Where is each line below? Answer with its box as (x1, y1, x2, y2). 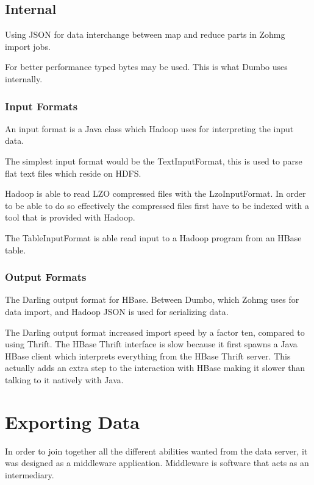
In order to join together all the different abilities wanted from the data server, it (5, 444, 308, 457)
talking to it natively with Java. (5, 373, 124, 386)
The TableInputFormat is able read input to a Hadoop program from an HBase (5, 231, 302, 244)
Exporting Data (5, 409, 140, 434)
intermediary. (5, 468, 54, 481)
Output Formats (5, 269, 87, 285)
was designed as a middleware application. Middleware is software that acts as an (5, 456, 309, 469)
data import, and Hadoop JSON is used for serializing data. (5, 305, 229, 317)
